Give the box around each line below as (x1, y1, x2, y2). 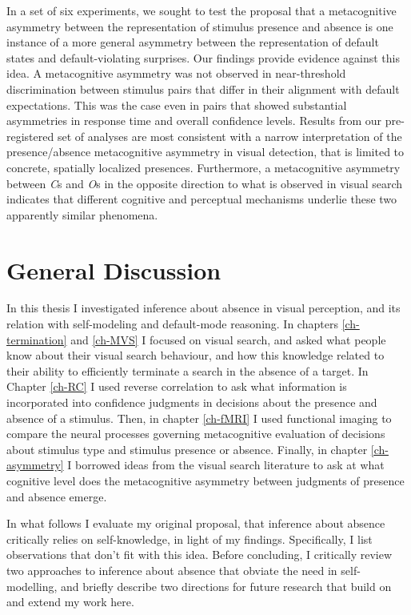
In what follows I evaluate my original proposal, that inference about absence (6, 515, 385, 532)
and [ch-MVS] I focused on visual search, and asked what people (70, 331, 386, 348)
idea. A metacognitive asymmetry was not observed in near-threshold (6, 65, 346, 82)
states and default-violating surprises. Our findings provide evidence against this (6, 49, 400, 66)
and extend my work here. (6, 593, 134, 610)
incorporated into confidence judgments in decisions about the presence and (6, 394, 377, 410)
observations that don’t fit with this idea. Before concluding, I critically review (6, 546, 393, 563)
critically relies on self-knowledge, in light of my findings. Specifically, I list (6, 530, 373, 547)
